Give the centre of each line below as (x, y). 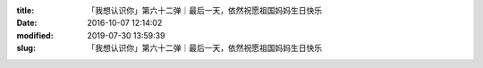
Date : (27, 23)
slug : (26, 48)
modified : (35, 35)
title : (25, 10)
